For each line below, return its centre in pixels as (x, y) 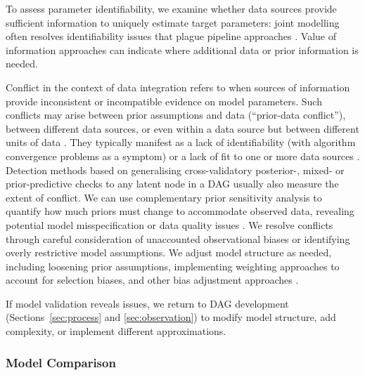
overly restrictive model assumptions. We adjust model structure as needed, (169, 252)
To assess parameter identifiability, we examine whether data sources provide (171, 8)
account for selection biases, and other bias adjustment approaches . (152, 280)
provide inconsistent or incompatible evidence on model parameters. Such (164, 101)
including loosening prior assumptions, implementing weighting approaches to (173, 266)
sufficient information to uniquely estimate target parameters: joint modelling (173, 22)
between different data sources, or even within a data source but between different (182, 128)
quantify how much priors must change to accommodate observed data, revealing (180, 211)
